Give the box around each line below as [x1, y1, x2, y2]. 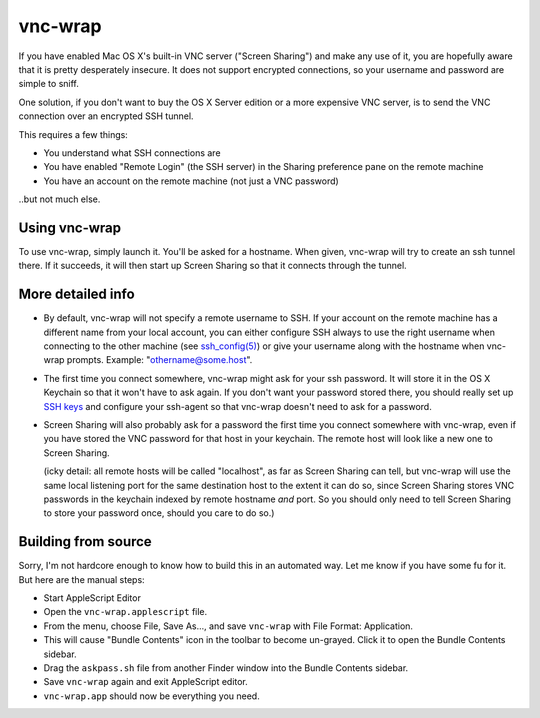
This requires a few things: [18, 128, 129, 140]
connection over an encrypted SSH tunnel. [18, 110, 194, 122]
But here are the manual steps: [18, 573, 145, 585]
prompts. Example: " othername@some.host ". [66, 354, 253, 366]
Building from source [18, 533, 152, 550]
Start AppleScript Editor [43, 592, 142, 604]
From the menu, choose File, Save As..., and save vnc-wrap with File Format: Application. [43, 620, 414, 632]
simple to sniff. [18, 78, 79, 90]
